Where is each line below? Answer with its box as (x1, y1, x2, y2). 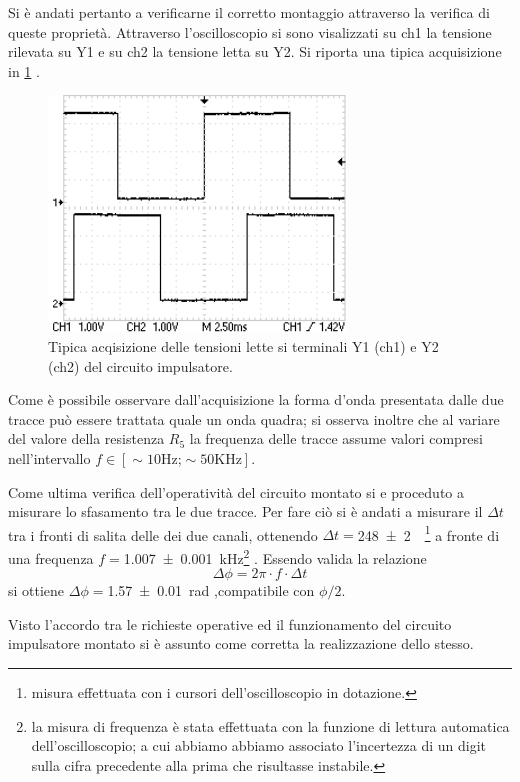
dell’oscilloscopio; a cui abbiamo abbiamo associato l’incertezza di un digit (31, 735, 486, 756)
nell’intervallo (8, 447, 91, 468)
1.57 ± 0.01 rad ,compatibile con (107, 580, 315, 601)
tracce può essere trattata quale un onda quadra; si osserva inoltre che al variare (8, 408, 500, 429)
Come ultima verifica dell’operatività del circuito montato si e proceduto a (8, 481, 465, 502)
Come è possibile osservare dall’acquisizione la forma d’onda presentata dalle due (8, 389, 504, 410)
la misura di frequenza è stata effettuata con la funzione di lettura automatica (31, 715, 510, 736)
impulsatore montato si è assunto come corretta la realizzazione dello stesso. (8, 633, 474, 654)
